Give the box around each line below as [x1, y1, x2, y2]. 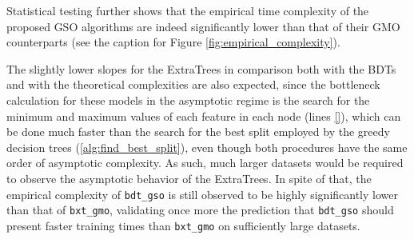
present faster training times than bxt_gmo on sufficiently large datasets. [6, 217, 360, 233]
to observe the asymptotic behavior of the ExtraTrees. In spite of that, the [6, 169, 372, 186]
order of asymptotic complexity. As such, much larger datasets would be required [6, 154, 404, 171]
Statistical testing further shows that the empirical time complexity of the [6, 2, 369, 18]
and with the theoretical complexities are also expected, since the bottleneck [6, 76, 380, 93]
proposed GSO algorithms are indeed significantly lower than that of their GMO [6, 18, 400, 34]
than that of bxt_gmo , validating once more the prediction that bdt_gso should [6, 201, 394, 218]
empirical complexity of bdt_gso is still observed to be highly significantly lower [6, 185, 398, 202]
